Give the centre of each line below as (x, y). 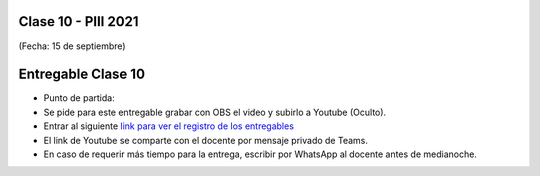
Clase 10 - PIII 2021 (78, 21)
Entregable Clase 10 (81, 74)
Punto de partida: (79, 98)
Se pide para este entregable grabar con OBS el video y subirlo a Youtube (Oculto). (215, 112)
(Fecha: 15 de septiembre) (72, 46)
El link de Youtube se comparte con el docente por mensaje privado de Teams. (206, 140)
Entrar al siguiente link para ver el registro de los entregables (169, 126)
